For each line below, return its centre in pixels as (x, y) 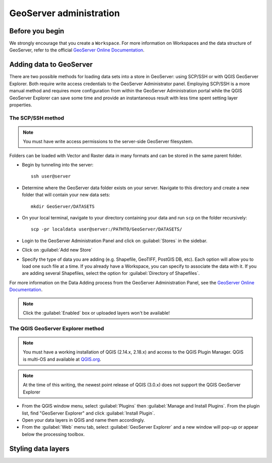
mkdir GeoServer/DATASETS (63, 206)
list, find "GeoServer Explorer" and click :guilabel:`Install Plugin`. (88, 413)
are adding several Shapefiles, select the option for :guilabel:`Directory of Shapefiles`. (111, 273)
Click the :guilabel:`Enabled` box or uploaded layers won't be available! (96, 313)
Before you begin (37, 31)
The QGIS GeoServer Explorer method (57, 328)
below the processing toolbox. (53, 434)
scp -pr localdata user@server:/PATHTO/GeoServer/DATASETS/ (107, 229)
